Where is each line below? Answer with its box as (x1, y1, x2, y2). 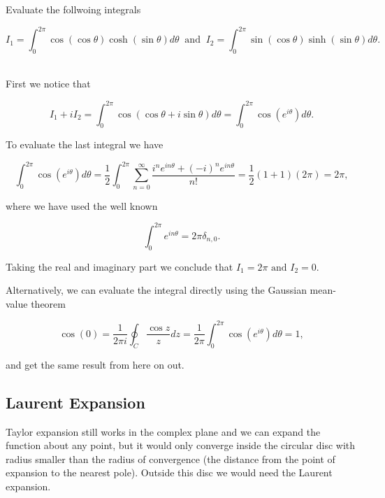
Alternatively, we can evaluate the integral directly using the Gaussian (6, 283, 307, 297)
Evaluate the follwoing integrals (6, 2, 141, 16)
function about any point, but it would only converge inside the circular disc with (6, 438, 356, 453)
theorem (31, 296, 66, 311)
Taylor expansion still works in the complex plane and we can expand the (6, 424, 321, 439)
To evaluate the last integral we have (6, 137, 164, 152)
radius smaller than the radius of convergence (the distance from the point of (6, 451, 335, 466)
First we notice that (6, 76, 91, 91)
